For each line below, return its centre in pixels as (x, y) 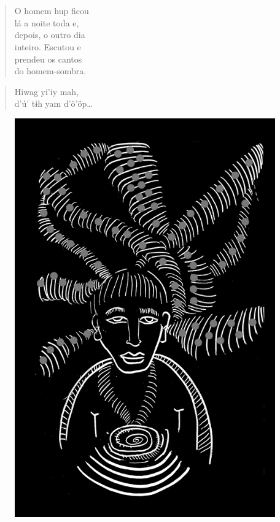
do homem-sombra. (50, 71)
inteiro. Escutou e (48, 46)
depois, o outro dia (50, 35)
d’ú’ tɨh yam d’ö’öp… (53, 103)
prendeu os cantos (48, 59)
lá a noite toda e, (47, 22)
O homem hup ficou (52, 11)
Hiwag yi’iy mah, (47, 91)
